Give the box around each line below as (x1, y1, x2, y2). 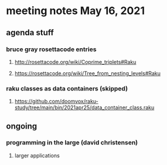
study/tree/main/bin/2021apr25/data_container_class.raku (14, 104, 155, 111)
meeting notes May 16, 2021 (6, 4, 145, 18)
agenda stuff (6, 28, 54, 38)
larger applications (14, 151, 60, 159)
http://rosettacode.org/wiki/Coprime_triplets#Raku (14, 58, 137, 65)
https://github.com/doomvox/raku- (14, 98, 98, 105)
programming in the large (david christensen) (6, 139, 138, 147)
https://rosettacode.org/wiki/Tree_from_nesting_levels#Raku (14, 69, 161, 77)
